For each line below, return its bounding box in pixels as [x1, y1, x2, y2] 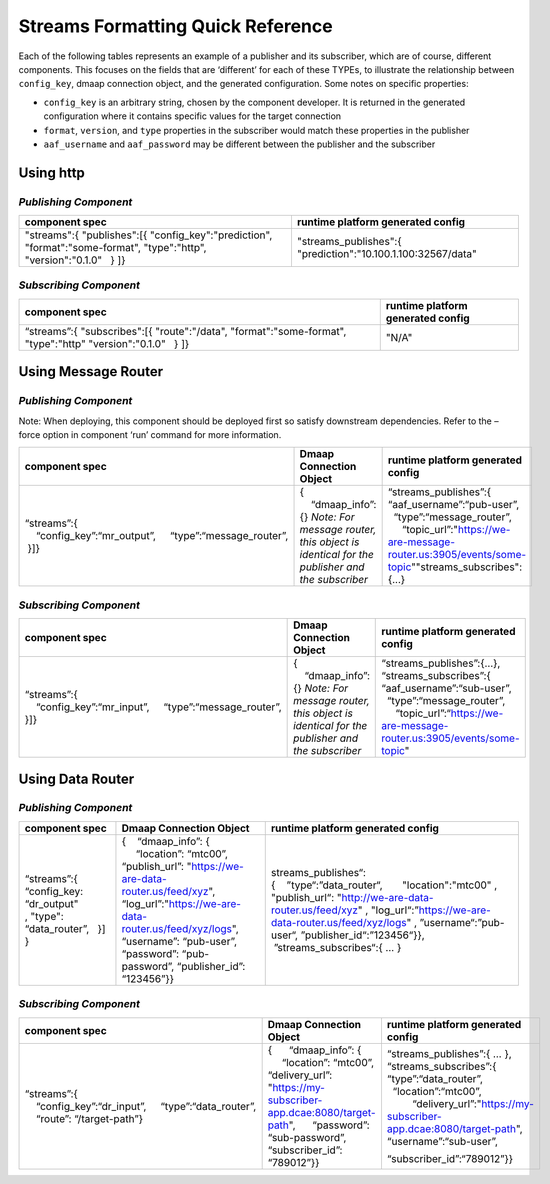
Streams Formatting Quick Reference [18, 15, 334, 37]
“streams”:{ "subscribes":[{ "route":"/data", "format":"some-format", [24, 324, 347, 338]
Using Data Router [18, 770, 135, 787]
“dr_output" [24, 896, 79, 910]
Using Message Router [18, 363, 164, 380]
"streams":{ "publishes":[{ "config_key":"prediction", [24, 228, 273, 242]
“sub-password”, [267, 1130, 347, 1144]
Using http [18, 164, 85, 181]
